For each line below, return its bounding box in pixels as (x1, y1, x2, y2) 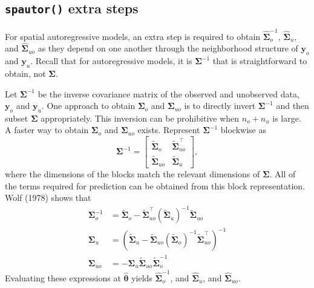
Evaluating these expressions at (5, 271, 121, 284)
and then (276, 99, 309, 112)
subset (5, 111, 28, 124)
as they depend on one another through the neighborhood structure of (38, 42, 298, 54)
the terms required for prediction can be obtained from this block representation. (5, 179, 306, 192)
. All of (269, 167, 296, 180)
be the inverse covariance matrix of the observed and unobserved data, (38, 87, 299, 100)
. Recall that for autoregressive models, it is (30, 54, 192, 67)
